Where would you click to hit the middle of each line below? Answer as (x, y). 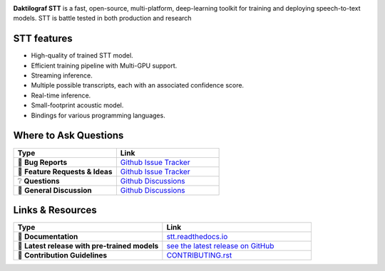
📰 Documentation (48, 237)
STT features (43, 39)
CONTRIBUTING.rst (199, 255)
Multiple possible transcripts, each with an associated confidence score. (138, 85)
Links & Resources (55, 210)
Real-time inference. (61, 95)
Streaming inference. (62, 75)
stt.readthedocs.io (197, 237)
